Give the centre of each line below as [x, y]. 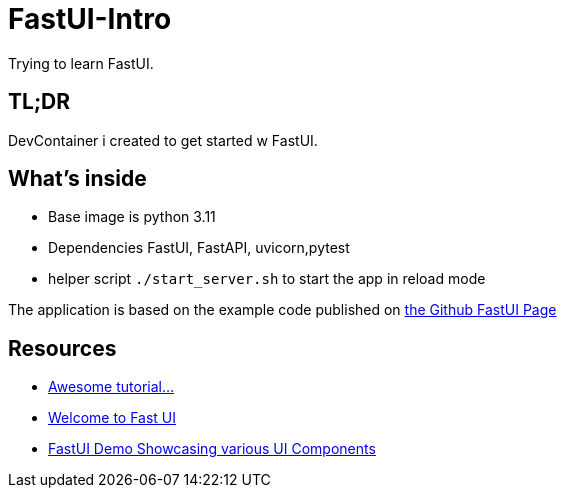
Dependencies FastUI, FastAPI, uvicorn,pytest [199, 248]
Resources [62, 348]
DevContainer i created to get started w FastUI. [163, 140]
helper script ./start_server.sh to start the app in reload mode [267, 279]
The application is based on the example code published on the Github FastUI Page [282, 310]
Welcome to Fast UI [112, 418]
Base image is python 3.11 [132, 217]
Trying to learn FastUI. [81, 63]
